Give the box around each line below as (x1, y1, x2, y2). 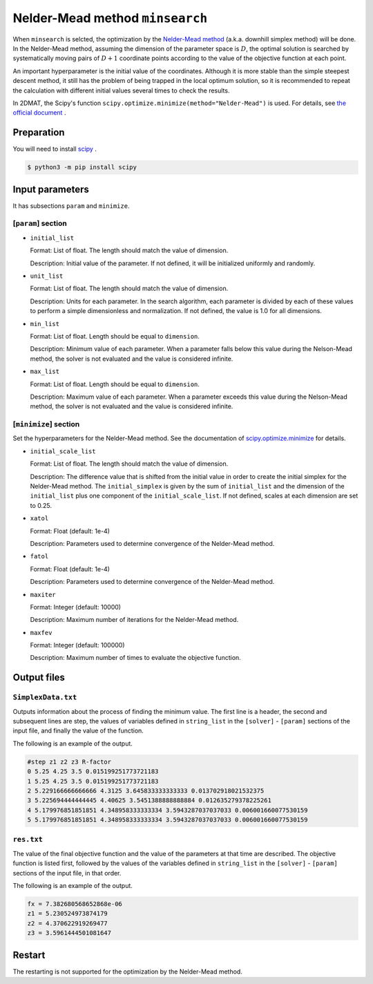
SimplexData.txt (12, 693, 77, 702)
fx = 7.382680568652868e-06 (27, 900, 122, 908)
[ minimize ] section (12, 419, 80, 429)
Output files (12, 672, 66, 683)
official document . (12, 108, 66, 117)
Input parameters (12, 183, 90, 195)
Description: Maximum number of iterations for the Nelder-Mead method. (30, 616, 239, 624)
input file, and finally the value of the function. (12, 726, 144, 735)
